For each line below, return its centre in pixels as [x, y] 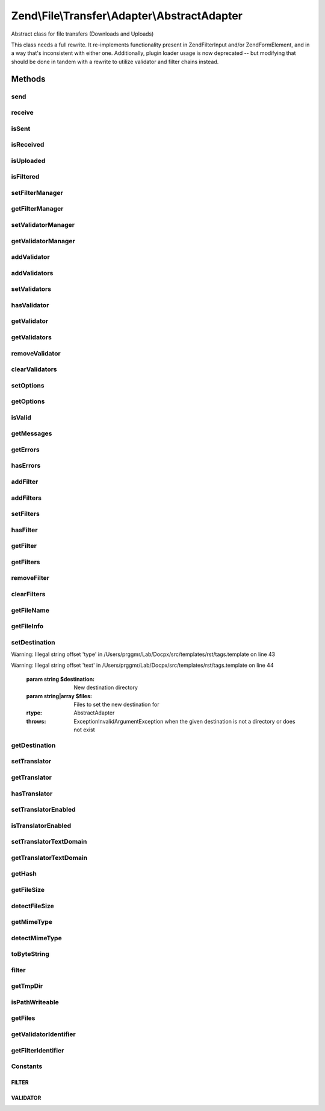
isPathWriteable [35, 1002]
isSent [21, 129]
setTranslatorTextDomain [49, 842]
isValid [21, 418]
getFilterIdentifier [38, 1050]
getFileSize [28, 890]
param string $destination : [60, 679]
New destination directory [106, 687]
